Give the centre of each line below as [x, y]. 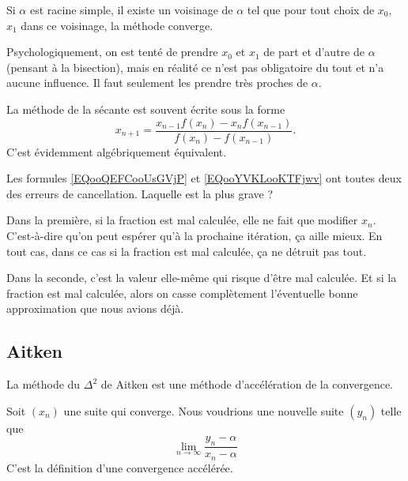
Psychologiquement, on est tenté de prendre [112, 52]
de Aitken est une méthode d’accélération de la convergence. [247, 384]
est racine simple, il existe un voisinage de [131, 9]
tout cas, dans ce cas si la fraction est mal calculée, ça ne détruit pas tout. [187, 251]
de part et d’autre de [314, 52]
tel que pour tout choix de [311, 9]
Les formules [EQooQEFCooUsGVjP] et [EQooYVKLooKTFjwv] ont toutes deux [204, 178]
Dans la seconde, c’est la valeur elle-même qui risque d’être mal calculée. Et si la [202, 278]
